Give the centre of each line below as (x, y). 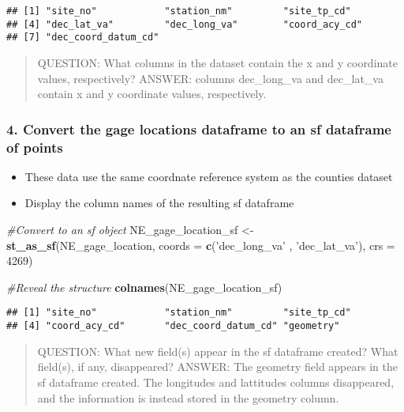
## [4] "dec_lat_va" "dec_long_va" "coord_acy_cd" (185, 24)
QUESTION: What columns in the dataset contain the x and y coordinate (217, 62)
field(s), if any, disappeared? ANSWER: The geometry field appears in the (217, 367)
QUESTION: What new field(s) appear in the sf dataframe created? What (218, 351)
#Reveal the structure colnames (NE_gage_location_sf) (144, 287)
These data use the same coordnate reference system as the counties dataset (209, 176)
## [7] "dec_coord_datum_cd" (83, 38)
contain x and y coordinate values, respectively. (152, 94)
